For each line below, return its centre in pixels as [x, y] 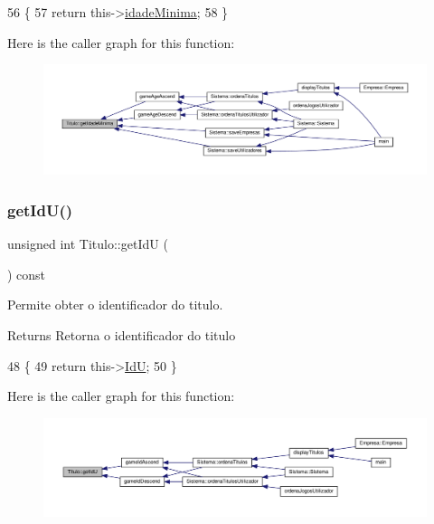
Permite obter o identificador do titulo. [115, 305]
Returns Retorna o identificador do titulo [122, 334]
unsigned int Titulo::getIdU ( [88, 244]
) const [27, 274]
